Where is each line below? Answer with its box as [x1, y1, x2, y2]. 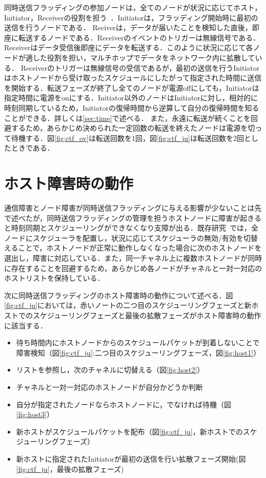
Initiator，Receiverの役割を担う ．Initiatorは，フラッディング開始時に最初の [4, 12, 258, 23]
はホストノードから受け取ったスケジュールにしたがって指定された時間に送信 [4, 72, 262, 83]
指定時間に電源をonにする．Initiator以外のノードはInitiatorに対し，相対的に [4, 92, 258, 103]
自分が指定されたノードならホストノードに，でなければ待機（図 [16, 399, 232, 409]
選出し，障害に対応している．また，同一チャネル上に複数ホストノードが [4, 253, 248, 263]
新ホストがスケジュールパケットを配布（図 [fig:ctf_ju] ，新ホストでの [16, 426, 243, 437]
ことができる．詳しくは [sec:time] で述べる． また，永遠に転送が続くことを [4, 112, 251, 123]
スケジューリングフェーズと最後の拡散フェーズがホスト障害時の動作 [32, 309, 261, 320]
